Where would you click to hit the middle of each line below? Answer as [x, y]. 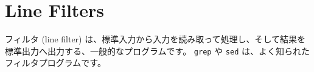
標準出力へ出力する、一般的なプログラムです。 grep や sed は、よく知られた [157, 51]
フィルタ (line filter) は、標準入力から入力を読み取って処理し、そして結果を [155, 39]
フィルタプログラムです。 [55, 63]
